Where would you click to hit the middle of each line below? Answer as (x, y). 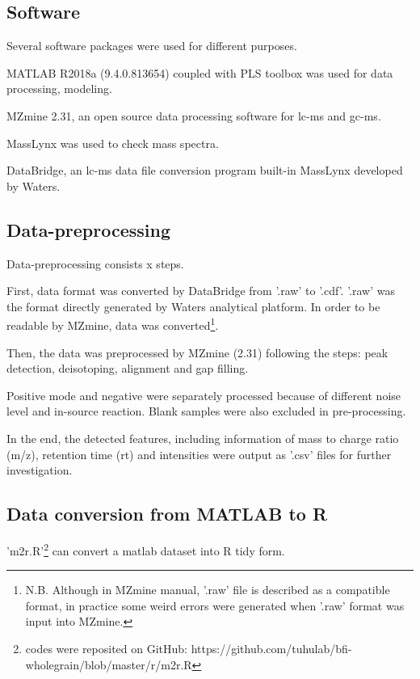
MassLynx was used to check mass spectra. (113, 143)
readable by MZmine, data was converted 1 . (113, 324)
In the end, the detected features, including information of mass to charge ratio (203, 438)
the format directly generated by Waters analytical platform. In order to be (193, 306)
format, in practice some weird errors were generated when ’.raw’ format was (215, 605)
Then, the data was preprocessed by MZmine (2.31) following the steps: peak (197, 352)
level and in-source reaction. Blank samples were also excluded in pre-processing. (206, 411)
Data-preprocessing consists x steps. (95, 263)
